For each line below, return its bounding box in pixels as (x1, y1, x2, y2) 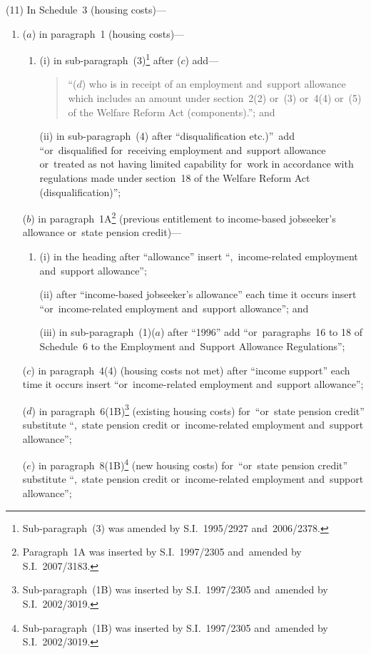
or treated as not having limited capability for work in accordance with (39, 156, 354, 171)
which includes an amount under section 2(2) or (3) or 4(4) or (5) (68, 91, 362, 106)
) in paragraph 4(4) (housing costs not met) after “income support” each (31, 362, 350, 377)
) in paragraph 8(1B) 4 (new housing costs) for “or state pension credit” (31, 456, 348, 472)
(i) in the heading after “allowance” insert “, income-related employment (39, 249, 358, 264)
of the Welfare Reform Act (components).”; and (68, 104, 275, 119)
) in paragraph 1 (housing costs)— (31, 26, 185, 41)
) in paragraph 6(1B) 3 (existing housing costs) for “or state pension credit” (31, 401, 365, 418)
